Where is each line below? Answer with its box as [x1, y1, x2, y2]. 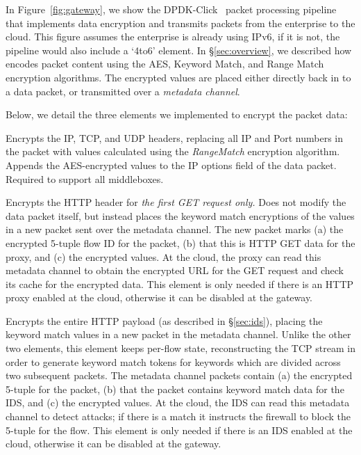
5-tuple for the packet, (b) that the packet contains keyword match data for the [6, 381, 344, 396]
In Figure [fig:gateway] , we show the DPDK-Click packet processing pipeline [6, 2, 337, 16]
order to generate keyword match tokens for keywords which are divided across [6, 354, 341, 369]
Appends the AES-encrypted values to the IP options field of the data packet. [6, 157, 337, 172]
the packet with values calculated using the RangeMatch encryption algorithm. [6, 144, 340, 159]
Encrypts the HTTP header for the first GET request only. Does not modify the [6, 195, 346, 209]
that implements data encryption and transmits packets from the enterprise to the [6, 15, 355, 30]
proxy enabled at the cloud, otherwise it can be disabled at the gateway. [6, 290, 313, 305]
